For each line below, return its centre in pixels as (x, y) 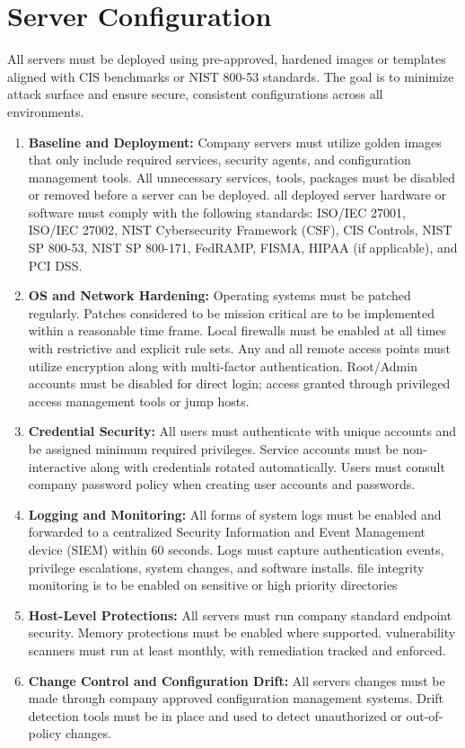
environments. (46, 111)
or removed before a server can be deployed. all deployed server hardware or (237, 195)
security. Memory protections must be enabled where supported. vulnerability (242, 632)
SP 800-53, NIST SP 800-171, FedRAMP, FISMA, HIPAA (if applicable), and (243, 248)
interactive (57, 466)
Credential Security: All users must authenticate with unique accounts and (242, 431)
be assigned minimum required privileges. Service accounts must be (213, 449)
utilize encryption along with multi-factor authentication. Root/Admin (223, 365)
